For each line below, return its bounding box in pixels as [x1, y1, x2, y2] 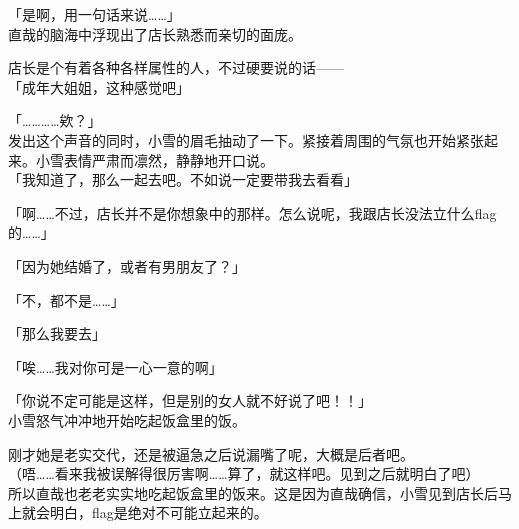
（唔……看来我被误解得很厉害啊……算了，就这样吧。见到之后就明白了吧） [8, 463, 480, 484]
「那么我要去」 [8, 323, 106, 344]
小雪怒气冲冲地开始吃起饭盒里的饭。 [8, 409, 246, 430]
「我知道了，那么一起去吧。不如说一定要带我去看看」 [8, 169, 358, 190]
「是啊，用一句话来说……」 [8, 4, 181, 24]
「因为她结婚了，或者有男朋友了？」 [8, 255, 246, 276]
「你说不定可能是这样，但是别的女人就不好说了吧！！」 [8, 390, 372, 411]
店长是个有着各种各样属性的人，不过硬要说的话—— [8, 57, 344, 78]
